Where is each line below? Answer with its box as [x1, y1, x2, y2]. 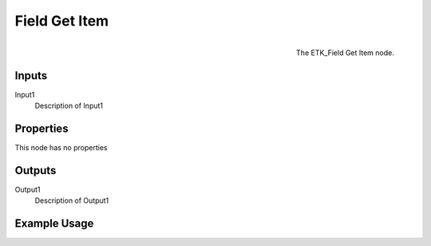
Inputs [14, 69, 48, 82]
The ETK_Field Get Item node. [295, 48, 394, 58]
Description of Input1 [34, 101, 104, 111]
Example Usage [14, 216, 94, 231]
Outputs [14, 164, 57, 177]
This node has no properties [14, 142, 108, 152]
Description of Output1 [34, 196, 109, 205]
